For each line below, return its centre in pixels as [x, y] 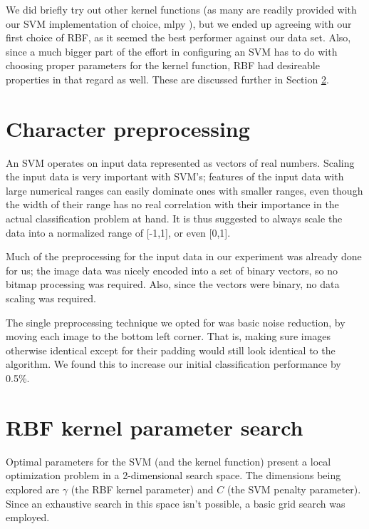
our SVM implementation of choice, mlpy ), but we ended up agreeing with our [179, 23]
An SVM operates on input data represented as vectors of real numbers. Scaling [180, 162]
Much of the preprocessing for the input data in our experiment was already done [184, 256]
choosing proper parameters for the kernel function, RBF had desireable [163, 65]
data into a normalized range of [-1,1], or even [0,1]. [118, 232]
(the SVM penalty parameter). [294, 489]
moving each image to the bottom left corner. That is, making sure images [168, 336]
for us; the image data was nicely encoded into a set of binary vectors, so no [172, 270]
